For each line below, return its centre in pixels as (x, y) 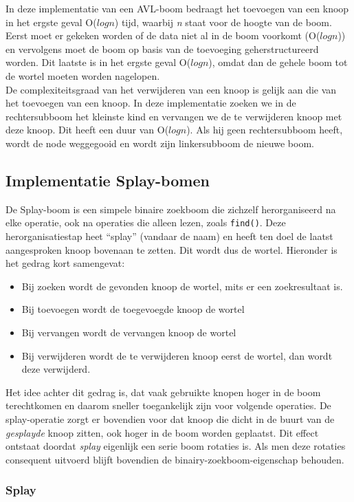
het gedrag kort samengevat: (65, 263)
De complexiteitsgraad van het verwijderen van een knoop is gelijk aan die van (171, 89)
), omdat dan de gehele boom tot (278, 62)
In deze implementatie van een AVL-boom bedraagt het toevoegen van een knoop (177, 8)
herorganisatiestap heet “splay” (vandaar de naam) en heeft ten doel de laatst (169, 236)
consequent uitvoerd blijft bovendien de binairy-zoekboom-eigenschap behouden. (175, 459)
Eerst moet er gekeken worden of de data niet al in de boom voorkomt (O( (163, 35)
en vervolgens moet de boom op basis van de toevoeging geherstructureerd (162, 48)
